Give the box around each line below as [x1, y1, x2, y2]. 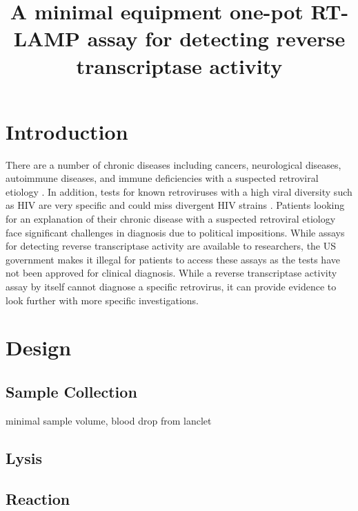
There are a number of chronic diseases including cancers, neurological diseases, [6, 157, 341, 171]
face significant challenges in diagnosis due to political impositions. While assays [6, 225, 345, 239]
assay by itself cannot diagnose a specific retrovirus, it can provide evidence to [6, 279, 337, 294]
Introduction [6, 117, 128, 145]
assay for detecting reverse [87, 24, 346, 53]
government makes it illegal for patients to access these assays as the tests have [6, 252, 340, 266]
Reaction [6, 487, 70, 509]
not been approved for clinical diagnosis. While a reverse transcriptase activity [6, 266, 337, 280]
